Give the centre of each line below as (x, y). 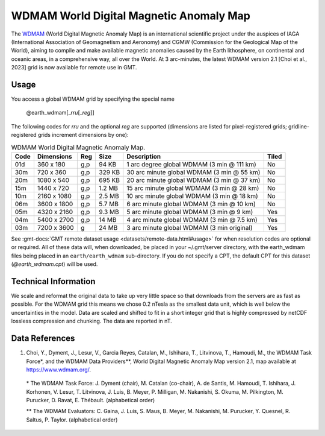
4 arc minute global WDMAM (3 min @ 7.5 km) (192, 220)
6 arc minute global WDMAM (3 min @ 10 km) (191, 204)
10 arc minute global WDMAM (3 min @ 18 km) (192, 196)
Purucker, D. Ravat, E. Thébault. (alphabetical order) (91, 400)
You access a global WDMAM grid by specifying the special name (93, 99)
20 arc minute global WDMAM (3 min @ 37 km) (193, 180)
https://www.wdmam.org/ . (59, 369)
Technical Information (53, 281)
